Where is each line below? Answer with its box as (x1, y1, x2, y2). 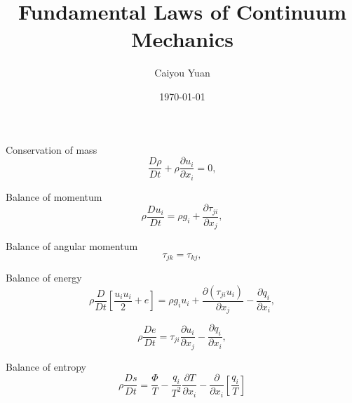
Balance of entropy (6, 359, 86, 374)
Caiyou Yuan (154, 65, 210, 80)
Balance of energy (6, 270, 82, 285)
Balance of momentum (6, 189, 102, 204)
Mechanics (130, 25, 234, 53)
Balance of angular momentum (6, 239, 138, 253)
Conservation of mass (6, 142, 97, 157)
